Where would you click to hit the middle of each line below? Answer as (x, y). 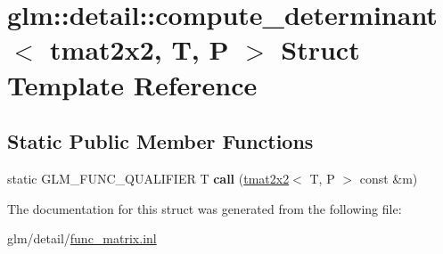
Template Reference (132, 84)
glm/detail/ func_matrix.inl (82, 238)
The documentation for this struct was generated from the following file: (205, 208)
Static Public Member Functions (160, 141)
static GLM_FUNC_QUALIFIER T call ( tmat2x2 (148, 178)
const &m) (389, 178)
